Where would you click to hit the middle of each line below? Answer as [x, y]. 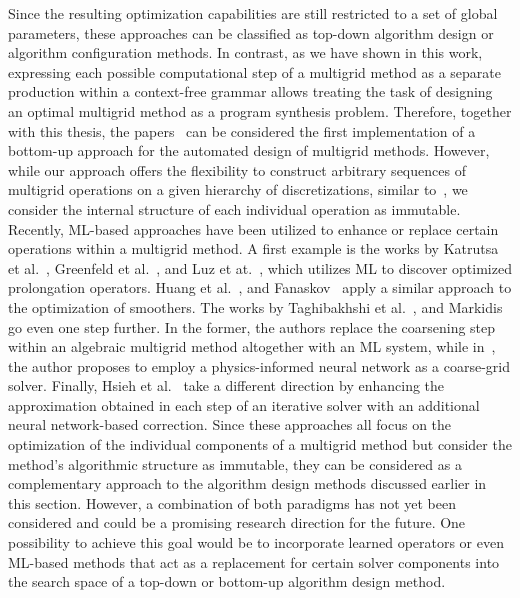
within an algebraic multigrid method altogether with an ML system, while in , [252, 346]
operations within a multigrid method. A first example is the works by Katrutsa [253, 248]
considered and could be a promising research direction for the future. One [237, 522]
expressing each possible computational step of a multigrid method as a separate [254, 71]
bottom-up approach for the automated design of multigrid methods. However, [249, 150]
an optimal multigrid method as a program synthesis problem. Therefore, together [260, 110]
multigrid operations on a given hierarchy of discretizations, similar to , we [238, 189]
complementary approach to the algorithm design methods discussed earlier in [247, 483]
